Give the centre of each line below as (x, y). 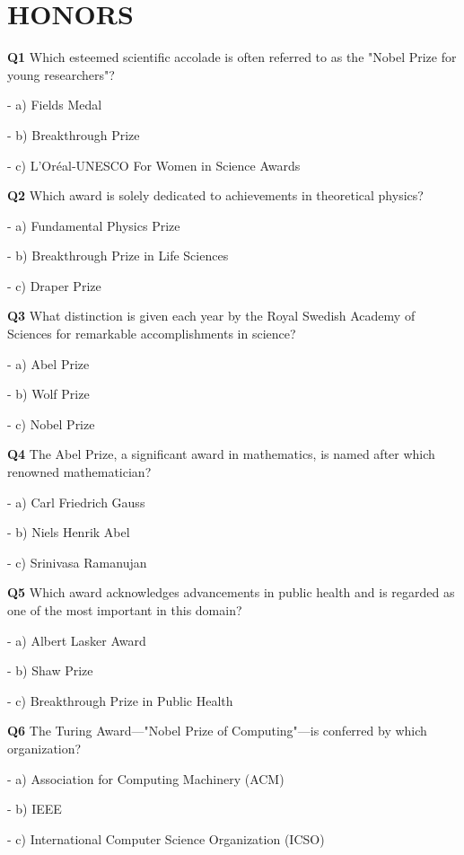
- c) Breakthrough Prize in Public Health (120, 700)
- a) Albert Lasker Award (77, 640)
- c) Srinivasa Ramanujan (77, 562)
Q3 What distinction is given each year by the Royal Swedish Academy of (211, 316)
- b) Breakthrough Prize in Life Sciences (118, 256)
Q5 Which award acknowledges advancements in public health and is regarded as (231, 592)
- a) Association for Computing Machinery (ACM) (146, 778)
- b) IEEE (35, 809)
